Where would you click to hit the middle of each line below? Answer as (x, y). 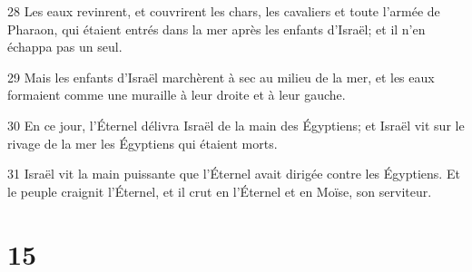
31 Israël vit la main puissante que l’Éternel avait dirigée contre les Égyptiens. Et (234, 174)
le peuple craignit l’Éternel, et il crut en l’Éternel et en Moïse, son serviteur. (220, 191)
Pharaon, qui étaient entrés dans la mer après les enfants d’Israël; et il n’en (216, 29)
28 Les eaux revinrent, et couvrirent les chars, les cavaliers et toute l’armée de (224, 11)
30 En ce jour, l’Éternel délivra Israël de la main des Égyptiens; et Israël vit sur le (236, 125)
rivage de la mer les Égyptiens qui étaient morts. (143, 143)
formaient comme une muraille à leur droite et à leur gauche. (177, 95)
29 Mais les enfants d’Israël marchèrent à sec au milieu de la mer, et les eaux (221, 77)
